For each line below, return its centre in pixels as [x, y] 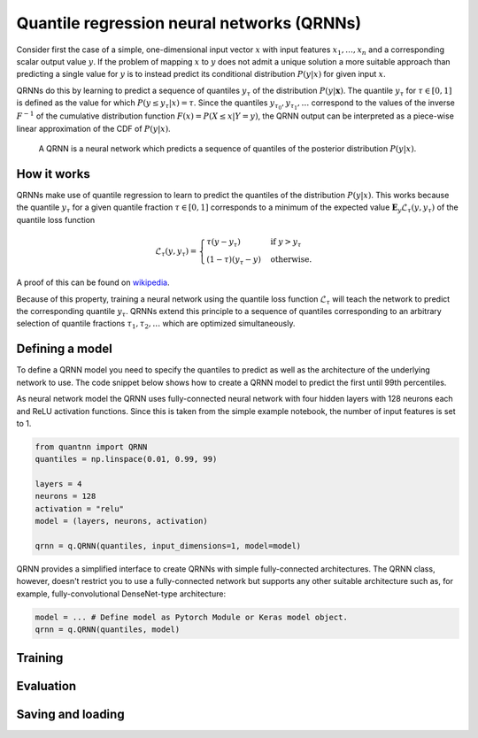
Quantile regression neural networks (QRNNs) [189, 23]
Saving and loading [70, 714]
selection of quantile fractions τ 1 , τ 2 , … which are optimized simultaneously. [156, 325]
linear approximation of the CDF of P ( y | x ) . [94, 128]
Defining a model [64, 349]
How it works [53, 174]
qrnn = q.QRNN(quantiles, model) [108, 630]
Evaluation [46, 686]
